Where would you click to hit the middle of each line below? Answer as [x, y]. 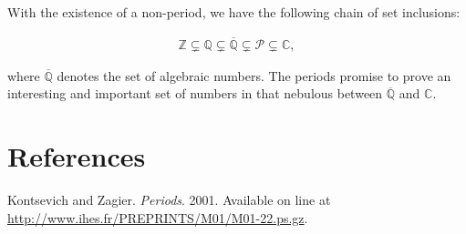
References [77, 156]
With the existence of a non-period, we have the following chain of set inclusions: [234, 12]
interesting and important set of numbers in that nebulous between [195, 93]
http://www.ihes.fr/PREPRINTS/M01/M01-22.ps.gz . [158, 217]
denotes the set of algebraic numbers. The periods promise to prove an [254, 75]
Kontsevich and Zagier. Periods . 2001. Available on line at [169, 200]
